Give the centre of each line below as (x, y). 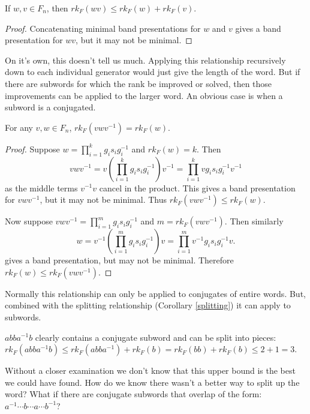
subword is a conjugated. (50, 107)
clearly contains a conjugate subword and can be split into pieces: (156, 337)
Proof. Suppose (32, 148)
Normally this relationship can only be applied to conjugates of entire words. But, (155, 293)
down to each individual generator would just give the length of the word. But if (153, 72)
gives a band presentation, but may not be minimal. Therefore (119, 260)
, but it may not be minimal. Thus (103, 199)
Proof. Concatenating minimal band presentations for (103, 28)
